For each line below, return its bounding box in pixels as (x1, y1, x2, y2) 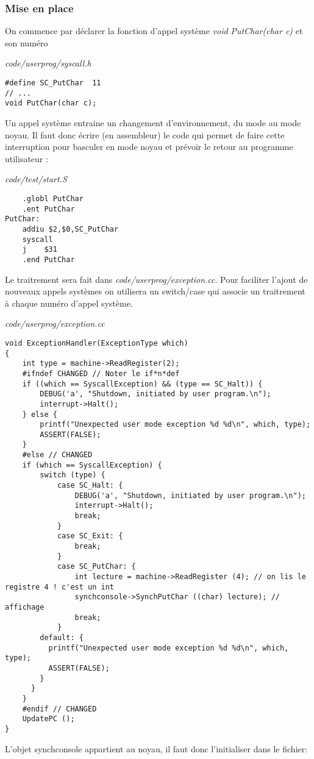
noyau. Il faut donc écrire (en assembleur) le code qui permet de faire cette (5, 128, 285, 141)
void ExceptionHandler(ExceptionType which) (5, 338, 188, 347)
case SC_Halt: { (57, 481, 123, 490)
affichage (5, 602, 45, 611)
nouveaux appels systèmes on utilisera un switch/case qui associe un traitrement (5, 285, 305, 298)
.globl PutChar (22, 194, 84, 203)
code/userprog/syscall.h (5, 57, 91, 69)
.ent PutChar (22, 204, 75, 213)
